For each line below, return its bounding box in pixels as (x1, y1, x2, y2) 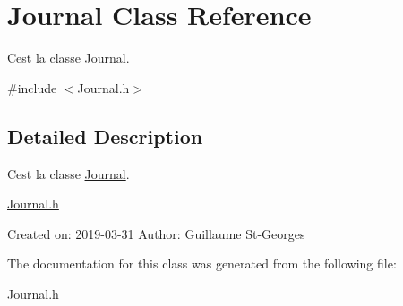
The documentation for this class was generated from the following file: (7, 254, 397, 273)
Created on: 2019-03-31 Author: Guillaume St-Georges (7, 224, 305, 242)
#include (7, 78, 57, 97)
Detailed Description (7, 122, 203, 149)
